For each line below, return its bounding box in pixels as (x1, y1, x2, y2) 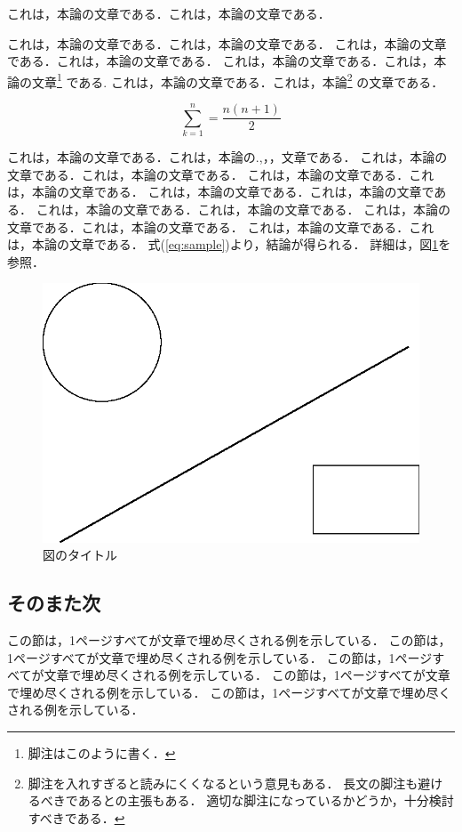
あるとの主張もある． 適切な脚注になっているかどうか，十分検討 (77, 791, 454, 810)
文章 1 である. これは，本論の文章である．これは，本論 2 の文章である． (31, 69, 444, 91)
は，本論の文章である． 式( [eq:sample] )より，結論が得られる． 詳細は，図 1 (7, 235, 439, 254)
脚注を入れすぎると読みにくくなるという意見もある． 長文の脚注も (28, 773, 418, 792)
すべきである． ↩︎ (28, 808, 125, 827)
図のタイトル (43, 545, 117, 564)
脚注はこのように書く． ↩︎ (28, 743, 176, 762)
